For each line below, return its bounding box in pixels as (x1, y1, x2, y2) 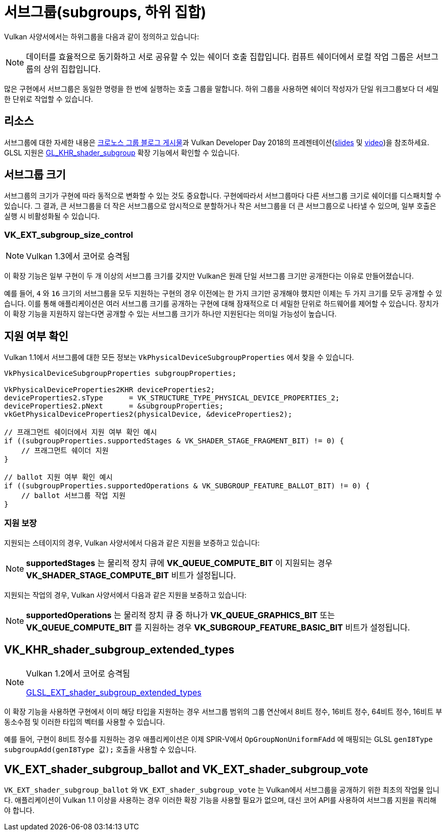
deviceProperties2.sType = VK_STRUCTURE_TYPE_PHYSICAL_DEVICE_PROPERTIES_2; (4, 394, 340, 402)
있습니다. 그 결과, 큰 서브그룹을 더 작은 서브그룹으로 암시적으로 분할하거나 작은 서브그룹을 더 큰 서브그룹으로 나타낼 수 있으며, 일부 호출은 (4, 201, 436, 211)
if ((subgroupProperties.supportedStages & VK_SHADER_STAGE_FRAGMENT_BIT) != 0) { (4, 437, 344, 445)
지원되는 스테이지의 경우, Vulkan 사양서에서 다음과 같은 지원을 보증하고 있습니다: (4, 538, 260, 547)
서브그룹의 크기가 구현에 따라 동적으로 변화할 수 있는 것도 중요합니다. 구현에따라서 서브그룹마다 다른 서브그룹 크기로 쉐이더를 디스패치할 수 (4, 191, 441, 200)
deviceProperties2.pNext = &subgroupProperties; (4, 402, 224, 411)
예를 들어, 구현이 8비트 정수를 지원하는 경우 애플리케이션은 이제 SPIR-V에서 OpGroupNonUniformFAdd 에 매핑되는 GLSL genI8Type (4, 734, 433, 743)
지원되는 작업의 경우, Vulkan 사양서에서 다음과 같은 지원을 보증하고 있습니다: (4, 590, 247, 599)
